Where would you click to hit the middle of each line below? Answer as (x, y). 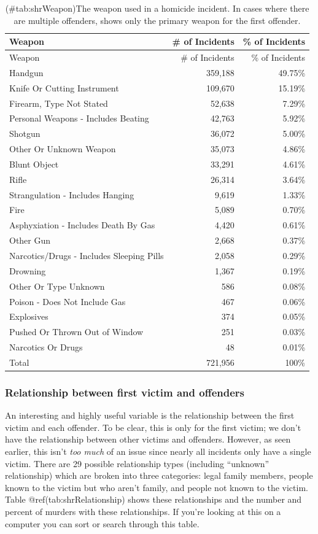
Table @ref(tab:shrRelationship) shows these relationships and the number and (153, 499)
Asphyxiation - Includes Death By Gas (82, 225)
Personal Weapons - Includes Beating (79, 118)
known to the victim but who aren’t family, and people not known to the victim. (157, 487)
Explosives (29, 316)
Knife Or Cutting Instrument (64, 87)
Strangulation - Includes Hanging (72, 194)
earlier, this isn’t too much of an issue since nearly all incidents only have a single (158, 451)
